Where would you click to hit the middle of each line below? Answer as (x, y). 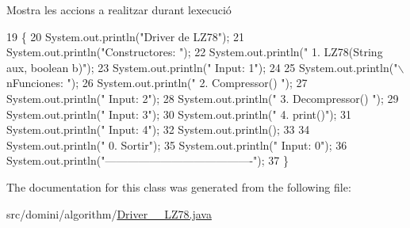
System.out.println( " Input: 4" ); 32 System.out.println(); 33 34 (158, 129)
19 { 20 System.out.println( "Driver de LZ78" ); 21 (126, 36)
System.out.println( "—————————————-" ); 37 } (148, 160)
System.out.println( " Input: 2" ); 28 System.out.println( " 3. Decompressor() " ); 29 (203, 98)
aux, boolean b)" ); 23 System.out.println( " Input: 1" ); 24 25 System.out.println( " (202, 67)
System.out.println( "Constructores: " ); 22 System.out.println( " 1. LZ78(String (195, 52)
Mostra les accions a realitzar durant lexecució (119, 9)
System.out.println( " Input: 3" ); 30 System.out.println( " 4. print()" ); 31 (179, 114)
